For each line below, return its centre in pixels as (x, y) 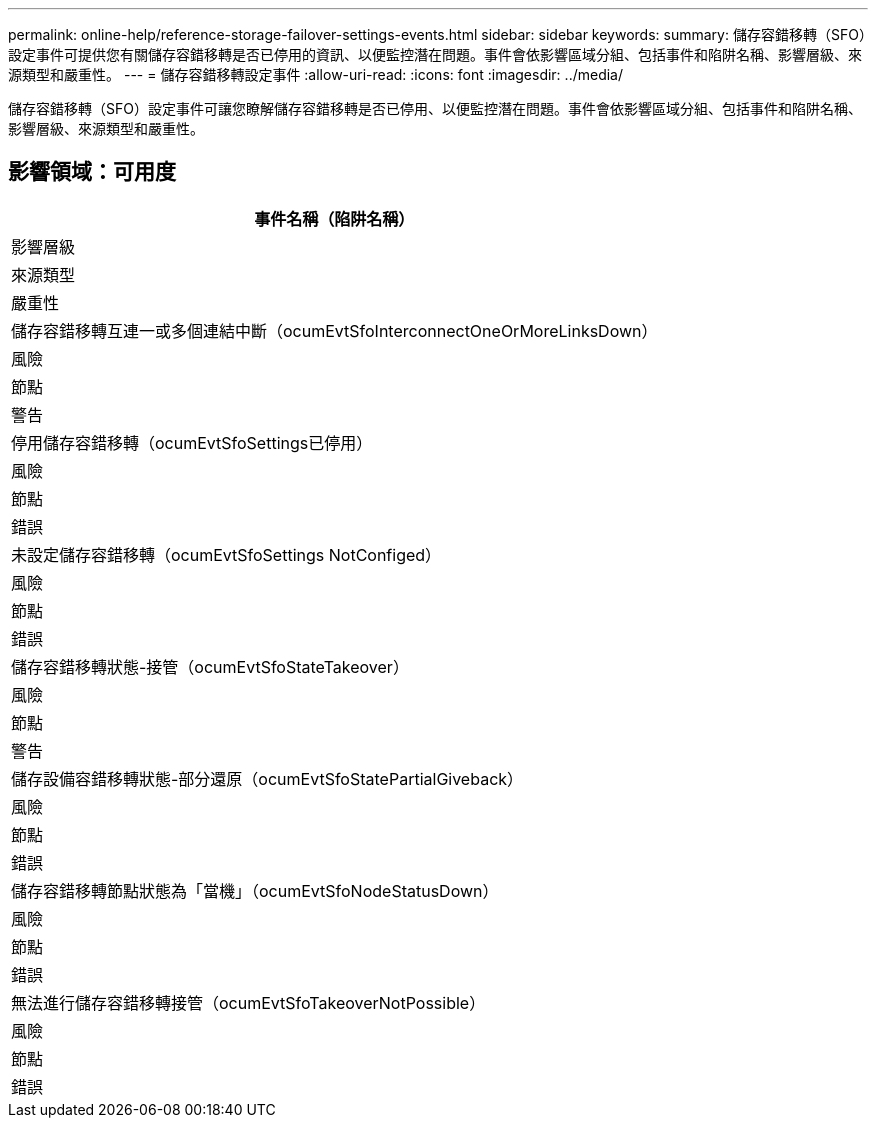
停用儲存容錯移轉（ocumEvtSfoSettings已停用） (192, 442)
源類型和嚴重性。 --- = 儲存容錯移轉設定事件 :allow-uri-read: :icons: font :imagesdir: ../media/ (316, 74)
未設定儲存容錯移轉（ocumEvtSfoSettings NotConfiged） (226, 554)
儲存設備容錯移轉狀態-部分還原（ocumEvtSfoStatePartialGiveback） (267, 778)
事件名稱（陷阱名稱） (334, 218)
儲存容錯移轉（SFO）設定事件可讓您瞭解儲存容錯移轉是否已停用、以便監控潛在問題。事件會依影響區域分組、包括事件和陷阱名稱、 (435, 108)
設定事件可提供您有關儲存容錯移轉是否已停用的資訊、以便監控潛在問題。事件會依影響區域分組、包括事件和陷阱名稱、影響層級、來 (435, 54)
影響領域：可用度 (92, 172)
